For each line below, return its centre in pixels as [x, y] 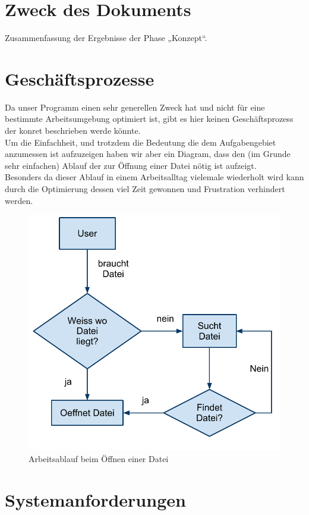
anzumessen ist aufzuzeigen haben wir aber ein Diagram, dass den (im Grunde [148, 154]
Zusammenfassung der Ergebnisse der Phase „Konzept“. [106, 38]
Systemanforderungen [95, 499]
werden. [19, 200]
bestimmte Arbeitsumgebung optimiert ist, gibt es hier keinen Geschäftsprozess [149, 119]
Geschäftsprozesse [80, 78]
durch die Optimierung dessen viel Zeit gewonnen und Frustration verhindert [145, 189]
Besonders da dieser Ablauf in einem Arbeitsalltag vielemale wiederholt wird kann [154, 177]
